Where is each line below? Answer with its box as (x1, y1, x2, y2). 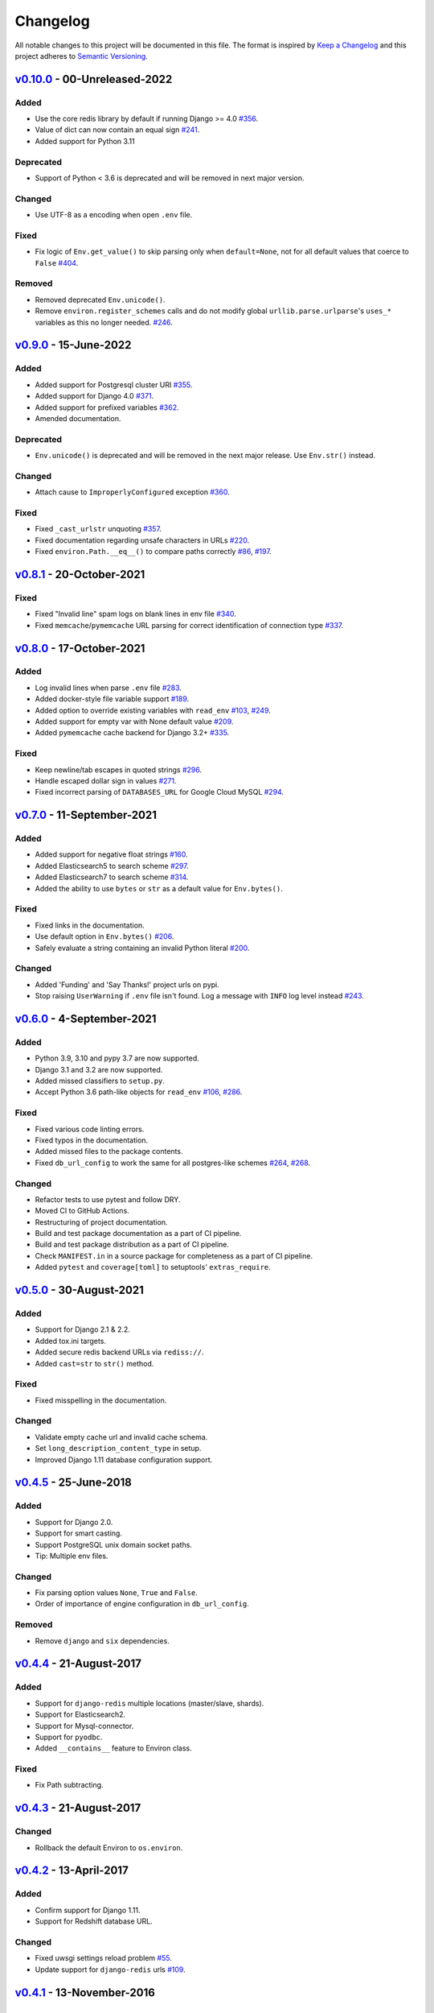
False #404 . (35, 258, 79, 267)
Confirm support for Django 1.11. (35, 1905, 141, 1915)
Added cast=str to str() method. (35, 1358, 154, 1368)
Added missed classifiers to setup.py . (35, 1076, 165, 1086)
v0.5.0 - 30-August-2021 (14, 1283, 145, 1297)
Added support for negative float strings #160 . (35, 849, 188, 859)
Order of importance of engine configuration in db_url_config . (35, 1599, 249, 1609)
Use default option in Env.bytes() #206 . (35, 932, 174, 941)
